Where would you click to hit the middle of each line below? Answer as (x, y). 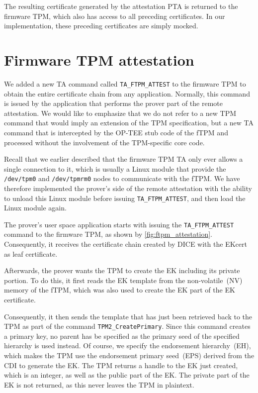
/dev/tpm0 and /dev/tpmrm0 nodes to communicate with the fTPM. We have (122, 178)
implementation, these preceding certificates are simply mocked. (101, 26)
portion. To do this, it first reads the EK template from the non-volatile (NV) (123, 280)
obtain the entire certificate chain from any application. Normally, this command (127, 93)
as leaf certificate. (31, 253)
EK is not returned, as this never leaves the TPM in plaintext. (99, 384)
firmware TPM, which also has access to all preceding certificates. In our (115, 16)
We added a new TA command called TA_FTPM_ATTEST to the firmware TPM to (125, 83)
